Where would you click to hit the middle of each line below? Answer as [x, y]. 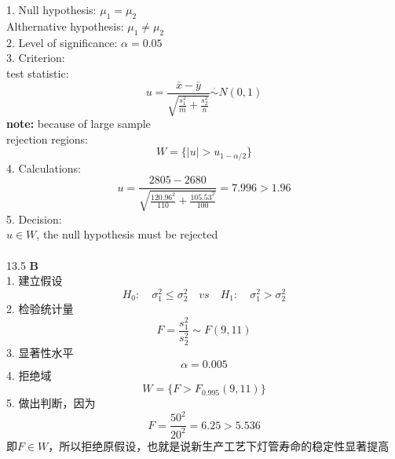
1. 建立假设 [35, 280]
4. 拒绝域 [29, 375]
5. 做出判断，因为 [51, 403]
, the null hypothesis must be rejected [127, 234]
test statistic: [38, 73]
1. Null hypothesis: [51, 9]
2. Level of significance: [62, 42]
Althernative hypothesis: [65, 25]
